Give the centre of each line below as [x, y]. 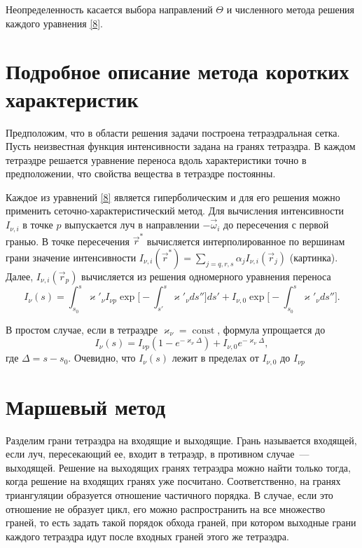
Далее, [20, 276]
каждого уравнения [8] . [54, 23]
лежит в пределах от [215, 358]
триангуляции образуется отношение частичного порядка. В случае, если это [169, 495]
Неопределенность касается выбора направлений [109, 9]
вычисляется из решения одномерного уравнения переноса [206, 276]
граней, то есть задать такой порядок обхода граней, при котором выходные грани [181, 522]
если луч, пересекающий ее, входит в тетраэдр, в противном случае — [158, 454]
